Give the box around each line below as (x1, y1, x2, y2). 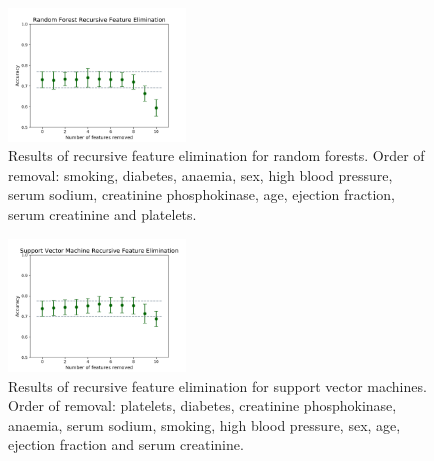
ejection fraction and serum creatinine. (8, 434, 244, 455)
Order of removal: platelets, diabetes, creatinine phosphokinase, (8, 395, 397, 416)
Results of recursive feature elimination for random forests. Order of (8, 145, 425, 166)
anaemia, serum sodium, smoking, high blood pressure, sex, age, (8, 414, 401, 435)
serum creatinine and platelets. (8, 203, 197, 224)
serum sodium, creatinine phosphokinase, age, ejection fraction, (8, 184, 396, 205)
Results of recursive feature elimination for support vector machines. (8, 375, 427, 396)
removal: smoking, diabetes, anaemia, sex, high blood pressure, (8, 164, 393, 185)
